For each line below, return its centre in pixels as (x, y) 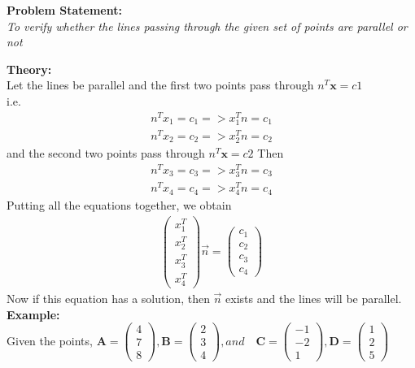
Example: (33, 314)
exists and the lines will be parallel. (314, 298)
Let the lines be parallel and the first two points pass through (160, 85)
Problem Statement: (64, 10)
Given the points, (50, 340)
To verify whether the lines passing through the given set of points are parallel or (207, 26)
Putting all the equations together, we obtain (119, 205)
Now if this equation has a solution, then (108, 298)
